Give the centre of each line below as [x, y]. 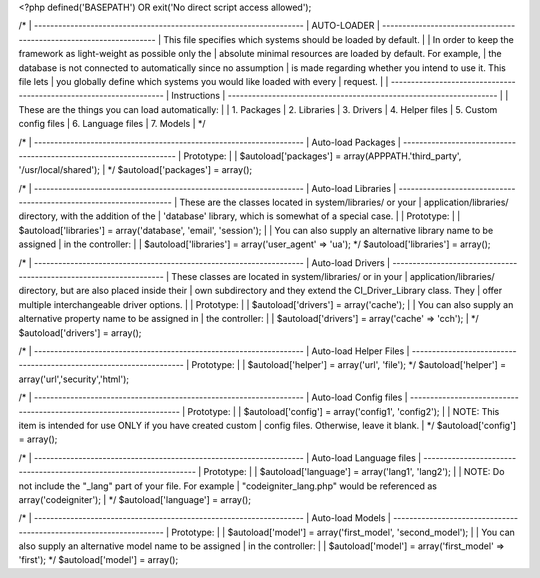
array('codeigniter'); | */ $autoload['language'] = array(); [135, 499]
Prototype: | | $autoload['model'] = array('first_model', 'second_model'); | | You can [343, 532]
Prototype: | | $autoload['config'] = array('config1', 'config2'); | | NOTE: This [343, 411]
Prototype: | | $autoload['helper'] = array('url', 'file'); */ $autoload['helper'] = [349, 365]
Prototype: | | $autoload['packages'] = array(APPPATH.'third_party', [322, 156]
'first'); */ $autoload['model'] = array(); [98, 560]
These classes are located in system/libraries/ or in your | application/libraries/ [333, 277]
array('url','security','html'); [74, 379]
